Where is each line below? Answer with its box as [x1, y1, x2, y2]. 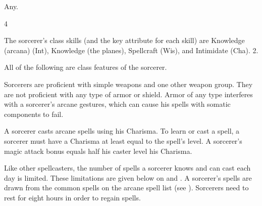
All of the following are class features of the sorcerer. [4, 62, 167, 72]
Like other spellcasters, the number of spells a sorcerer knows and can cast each [4, 162, 251, 173]
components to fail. [4, 108, 64, 119]
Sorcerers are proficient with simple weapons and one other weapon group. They [4, 78, 253, 89]
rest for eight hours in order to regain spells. [4, 192, 141, 202]
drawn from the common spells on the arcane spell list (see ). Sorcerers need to [4, 182, 249, 193]
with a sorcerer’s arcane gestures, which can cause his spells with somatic [4, 99, 231, 109]
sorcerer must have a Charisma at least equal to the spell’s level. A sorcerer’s [4, 135, 242, 146]
